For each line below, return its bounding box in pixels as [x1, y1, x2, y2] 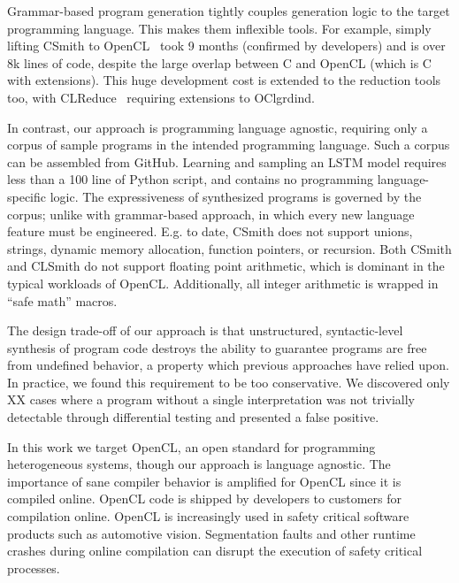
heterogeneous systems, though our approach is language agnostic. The [7, 455, 391, 473]
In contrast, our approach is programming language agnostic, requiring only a [7, 118, 428, 136]
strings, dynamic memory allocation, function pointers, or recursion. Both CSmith [7, 239, 452, 257]
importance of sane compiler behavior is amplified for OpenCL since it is [7, 472, 402, 490]
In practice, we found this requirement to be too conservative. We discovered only [7, 372, 450, 391]
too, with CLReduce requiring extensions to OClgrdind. [7, 88, 315, 106]
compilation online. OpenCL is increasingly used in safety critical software [7, 507, 409, 525]
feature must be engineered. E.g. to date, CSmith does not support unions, [7, 222, 413, 241]
